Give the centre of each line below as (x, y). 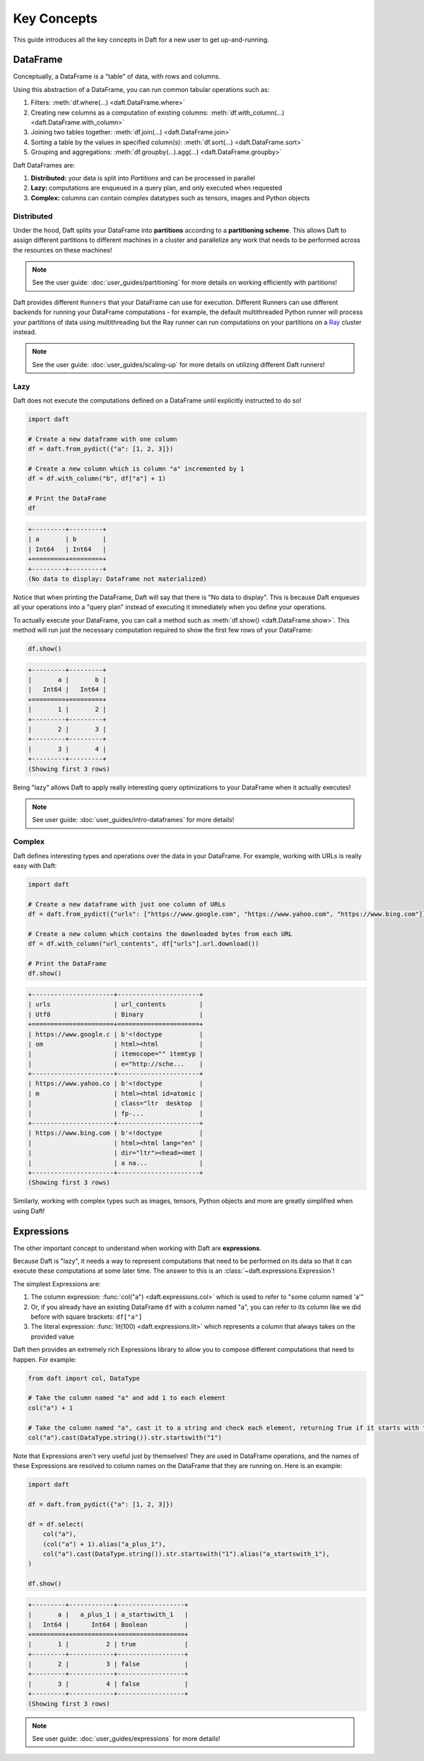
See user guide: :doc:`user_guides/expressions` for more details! (126, 1739)
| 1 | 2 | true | (108, 1644)
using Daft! (29, 1211)
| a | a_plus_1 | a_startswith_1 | (108, 1615)
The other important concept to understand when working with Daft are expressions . (137, 1248)
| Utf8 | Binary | (116, 1014)
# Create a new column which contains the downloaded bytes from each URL (160, 934)
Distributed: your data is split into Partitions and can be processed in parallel (143, 178)
